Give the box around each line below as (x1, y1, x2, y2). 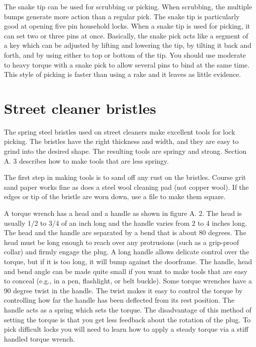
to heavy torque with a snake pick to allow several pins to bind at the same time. (4, 59, 250, 69)
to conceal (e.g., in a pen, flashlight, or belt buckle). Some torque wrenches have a (4, 276, 252, 286)
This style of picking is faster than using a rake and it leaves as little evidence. (4, 69, 241, 79)
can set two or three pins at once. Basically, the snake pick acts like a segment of (4, 30, 248, 40)
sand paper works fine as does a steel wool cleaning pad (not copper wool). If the (4, 181, 249, 192)
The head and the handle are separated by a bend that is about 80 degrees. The (4, 227, 247, 238)
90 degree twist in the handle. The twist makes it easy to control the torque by (4, 285, 243, 295)
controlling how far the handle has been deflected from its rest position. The (4, 295, 235, 305)
